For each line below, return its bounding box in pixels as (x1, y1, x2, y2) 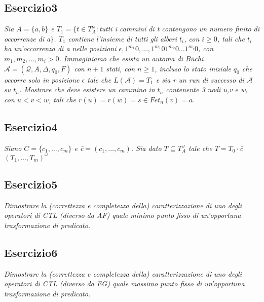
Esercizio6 (4, 245, 58, 260)
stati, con (106, 63, 135, 73)
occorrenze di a (4, 33, 51, 44)
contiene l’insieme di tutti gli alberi (68, 33, 177, 44)
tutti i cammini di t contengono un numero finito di (99, 23, 260, 34)
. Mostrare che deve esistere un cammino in (19, 84, 155, 95)
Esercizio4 (4, 119, 58, 134)
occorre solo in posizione (4, 74, 80, 85)
